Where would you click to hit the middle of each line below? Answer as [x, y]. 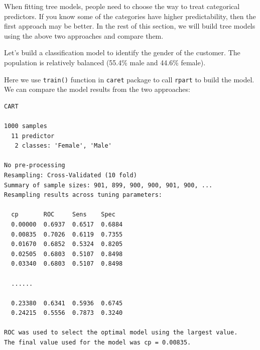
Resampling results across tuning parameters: [83, 195]
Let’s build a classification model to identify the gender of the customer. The [122, 52]
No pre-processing [35, 165]
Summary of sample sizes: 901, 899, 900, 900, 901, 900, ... [108, 185]
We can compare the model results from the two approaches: [97, 89]
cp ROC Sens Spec [63, 215]
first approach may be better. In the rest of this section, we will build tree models [130, 26]
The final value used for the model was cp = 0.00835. [98, 343]
